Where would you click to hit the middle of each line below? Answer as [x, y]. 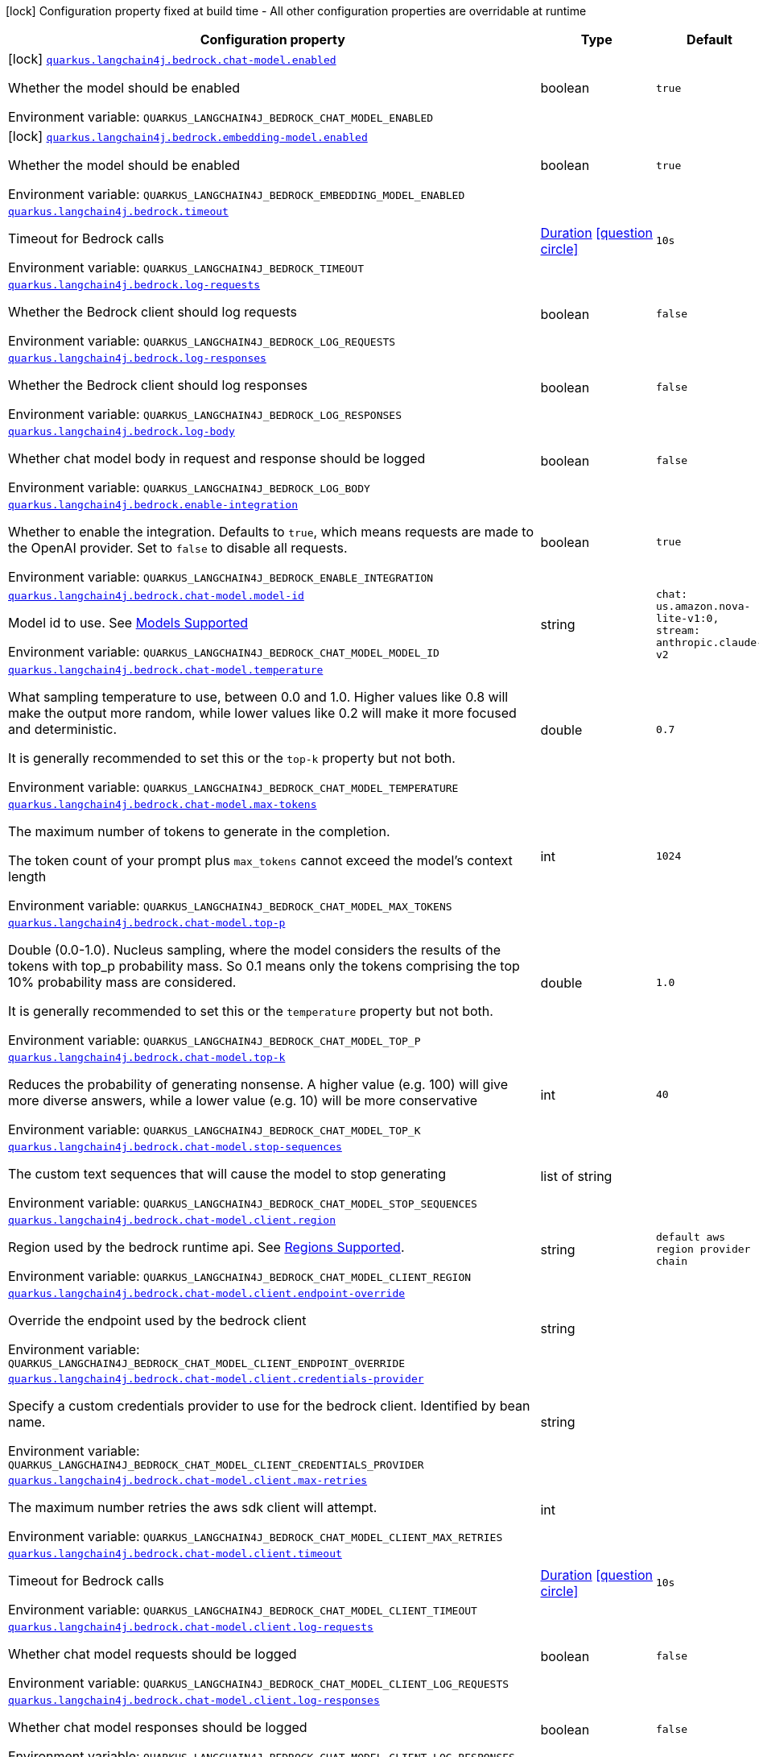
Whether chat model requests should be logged [153, 1654]
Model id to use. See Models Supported [128, 622]
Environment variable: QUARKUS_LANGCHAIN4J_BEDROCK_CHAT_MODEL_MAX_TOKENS [230, 905]
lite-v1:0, [687, 618]
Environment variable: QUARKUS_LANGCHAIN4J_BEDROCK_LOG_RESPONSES [205, 414]
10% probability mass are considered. [122, 982]
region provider [703, 1249]
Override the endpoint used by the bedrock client [157, 1320]
